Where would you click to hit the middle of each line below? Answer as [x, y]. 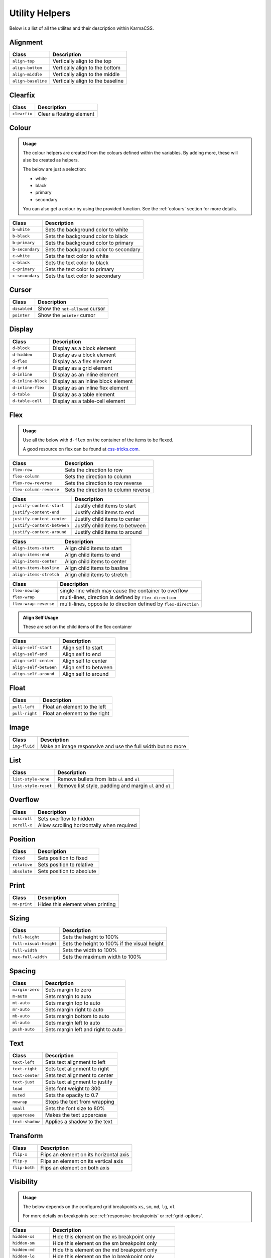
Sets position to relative [66, 864]
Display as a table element [84, 394]
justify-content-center [39, 519]
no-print [22, 904]
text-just [24, 1082]
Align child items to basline [96, 568]
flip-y [20, 1161]
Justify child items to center [107, 519]
